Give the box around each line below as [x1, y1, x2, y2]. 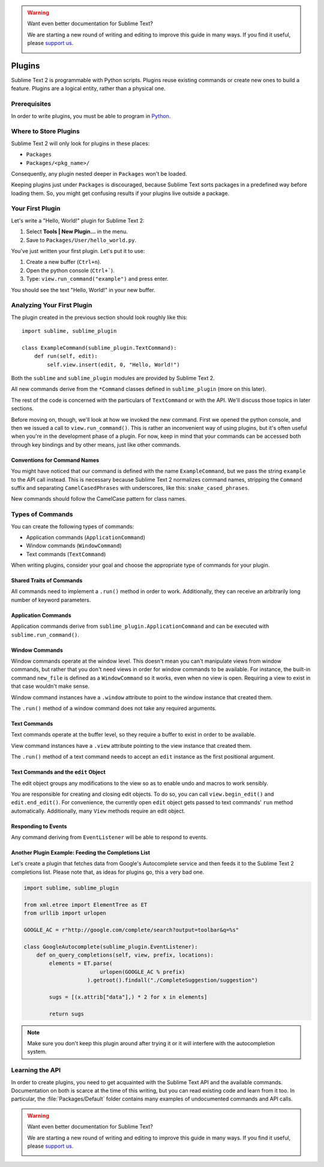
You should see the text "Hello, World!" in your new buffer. [11, 286, 155, 293]
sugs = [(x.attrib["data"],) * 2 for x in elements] [49, 993, 208, 1000]
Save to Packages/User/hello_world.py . [26, 236, 137, 243]
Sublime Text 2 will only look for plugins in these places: [11, 140, 150, 147]
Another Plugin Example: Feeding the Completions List [11, 849, 150, 856]
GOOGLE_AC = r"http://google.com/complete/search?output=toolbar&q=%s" [23, 927, 239, 933]
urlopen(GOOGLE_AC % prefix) [99, 969, 185, 975]
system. [27, 1048, 47, 1055]
